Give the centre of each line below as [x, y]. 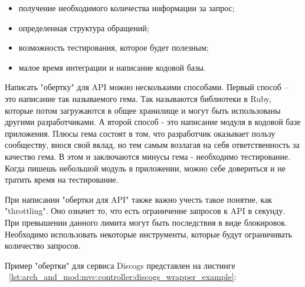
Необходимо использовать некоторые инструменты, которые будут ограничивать [148, 234]
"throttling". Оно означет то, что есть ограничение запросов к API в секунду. [145, 211]
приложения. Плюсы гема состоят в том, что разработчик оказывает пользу [140, 133]
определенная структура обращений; [84, 27]
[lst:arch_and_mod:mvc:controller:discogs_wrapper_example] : [123, 277]
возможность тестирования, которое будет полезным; [114, 47]
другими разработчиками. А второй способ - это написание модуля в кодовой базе [153, 122]
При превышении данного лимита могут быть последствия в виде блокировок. [146, 222]
